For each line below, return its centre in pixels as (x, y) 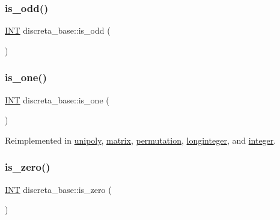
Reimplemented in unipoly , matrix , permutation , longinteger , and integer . (141, 140)
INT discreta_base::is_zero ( (58, 189)
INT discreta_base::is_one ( (57, 99)
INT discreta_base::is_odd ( (58, 30)
